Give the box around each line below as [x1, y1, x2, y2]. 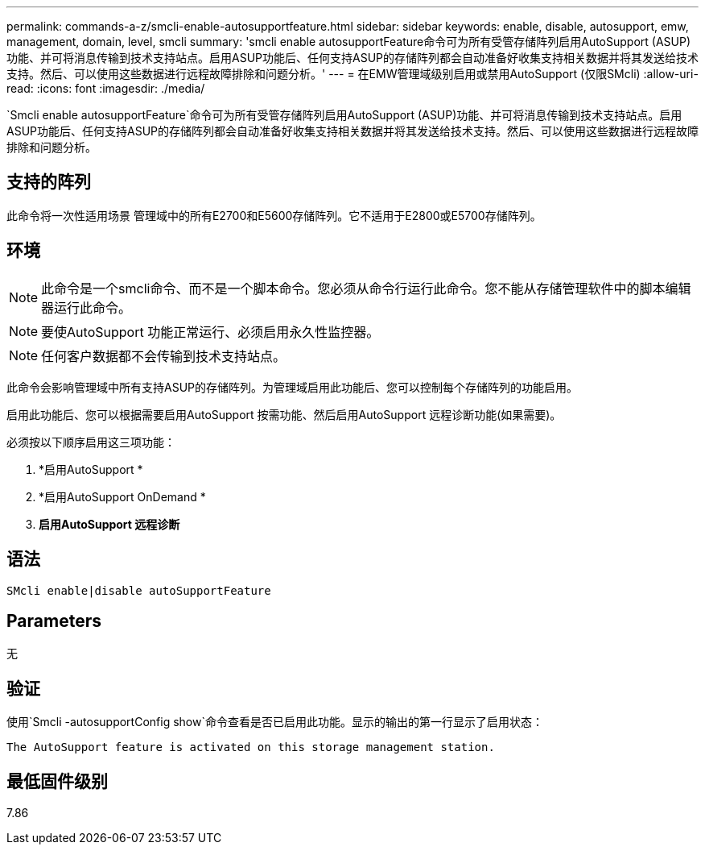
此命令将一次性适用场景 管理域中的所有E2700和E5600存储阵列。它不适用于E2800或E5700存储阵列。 [6, 208, 542, 222]
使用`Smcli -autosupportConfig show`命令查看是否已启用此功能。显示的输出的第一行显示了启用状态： [6, 715, 543, 729]
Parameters [6, 610, 101, 631]
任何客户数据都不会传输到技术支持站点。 [41, 347, 287, 364]
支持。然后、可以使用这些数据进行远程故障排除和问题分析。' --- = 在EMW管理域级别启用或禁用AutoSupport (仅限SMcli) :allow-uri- [6, 67, 699, 81]
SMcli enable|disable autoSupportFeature [6, 583, 271, 597]
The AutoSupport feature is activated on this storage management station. [6, 741, 495, 754]
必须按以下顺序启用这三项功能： [6, 434, 175, 449]
